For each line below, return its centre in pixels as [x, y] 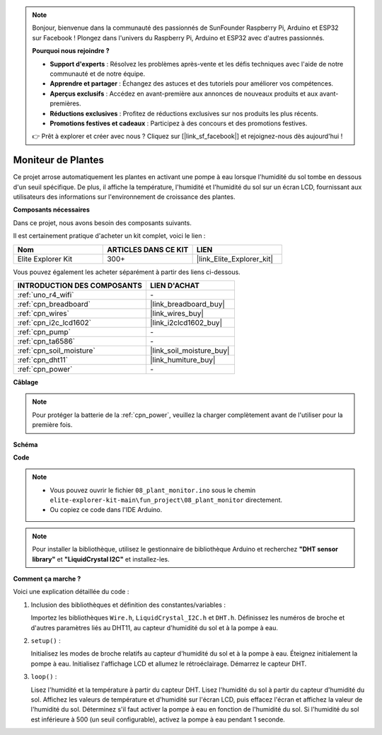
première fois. [52, 425]
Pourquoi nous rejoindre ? [71, 51]
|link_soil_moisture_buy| [190, 351]
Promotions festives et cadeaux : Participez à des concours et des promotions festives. [179, 123]
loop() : [44, 677]
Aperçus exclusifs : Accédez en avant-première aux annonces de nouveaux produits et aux [184, 93]
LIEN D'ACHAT [174, 285]
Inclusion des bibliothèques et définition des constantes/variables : [128, 605]
